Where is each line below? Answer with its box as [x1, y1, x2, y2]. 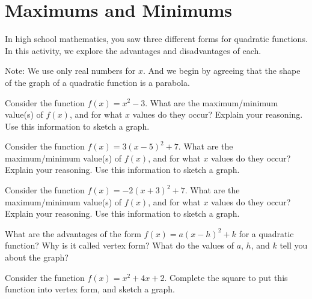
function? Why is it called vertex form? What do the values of [5, 239, 234, 252]
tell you [280, 239, 308, 252]
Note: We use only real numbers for [5, 64, 136, 77]
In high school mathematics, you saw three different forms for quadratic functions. [5, 32, 308, 45]
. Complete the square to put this [164, 271, 288, 283]
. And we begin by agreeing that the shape [142, 64, 301, 77]
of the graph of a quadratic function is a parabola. [5, 76, 190, 88]
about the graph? [5, 251, 69, 264]
